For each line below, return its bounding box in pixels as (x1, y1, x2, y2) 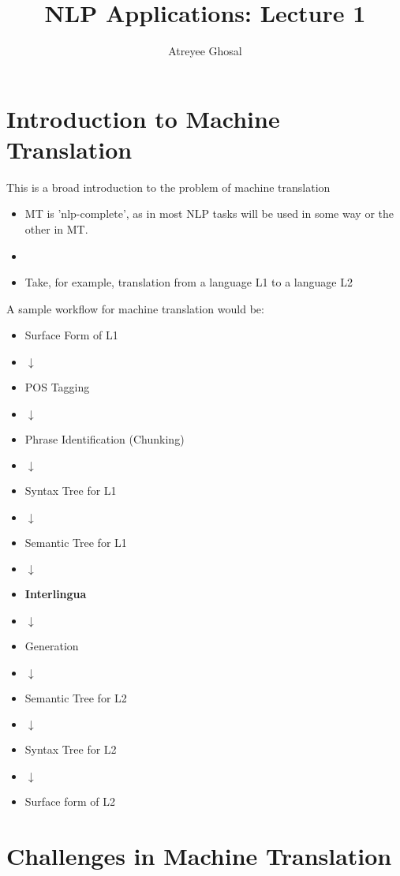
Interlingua (24, 586, 87, 602)
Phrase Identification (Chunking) (24, 430, 185, 447)
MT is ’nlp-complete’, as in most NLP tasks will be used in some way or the (24, 205, 394, 222)
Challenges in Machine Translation (6, 839, 392, 871)
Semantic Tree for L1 (24, 533, 127, 550)
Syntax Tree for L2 (24, 741, 117, 758)
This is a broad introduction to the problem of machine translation (6, 178, 331, 195)
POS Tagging (24, 379, 90, 395)
